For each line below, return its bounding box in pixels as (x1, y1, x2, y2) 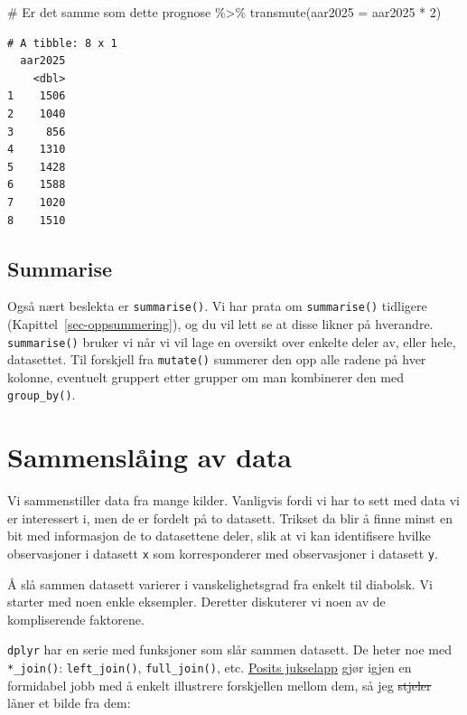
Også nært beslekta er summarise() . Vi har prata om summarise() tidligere (7, 296, 427, 315)
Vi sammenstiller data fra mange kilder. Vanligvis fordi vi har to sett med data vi (7, 491, 461, 510)
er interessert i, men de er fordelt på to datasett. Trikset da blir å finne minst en (7, 508, 453, 527)
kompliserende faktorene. (7, 609, 145, 628)
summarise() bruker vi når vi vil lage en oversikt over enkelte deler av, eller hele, (7, 332, 456, 351)
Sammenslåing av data (7, 438, 292, 475)
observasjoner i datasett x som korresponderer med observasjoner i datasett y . (7, 544, 438, 563)
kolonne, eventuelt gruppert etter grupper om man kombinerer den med (7, 367, 404, 386)
